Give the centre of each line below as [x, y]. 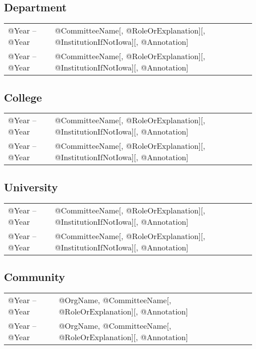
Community [35, 277]
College [23, 97]
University [31, 187]
